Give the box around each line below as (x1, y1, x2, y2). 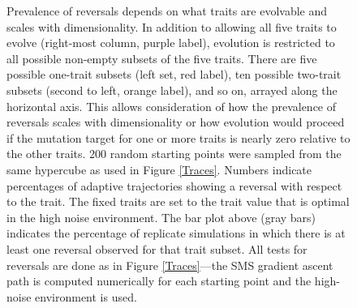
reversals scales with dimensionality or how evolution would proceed (6, 113, 345, 130)
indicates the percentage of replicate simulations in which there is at (6, 225, 346, 242)
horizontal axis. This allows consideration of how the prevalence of (6, 97, 337, 114)
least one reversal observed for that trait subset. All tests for (6, 240, 308, 257)
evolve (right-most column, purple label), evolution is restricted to (6, 34, 335, 51)
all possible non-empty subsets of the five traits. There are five (6, 49, 317, 66)
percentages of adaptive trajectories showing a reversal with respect (6, 177, 342, 194)
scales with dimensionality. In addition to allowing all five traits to (6, 18, 337, 35)
